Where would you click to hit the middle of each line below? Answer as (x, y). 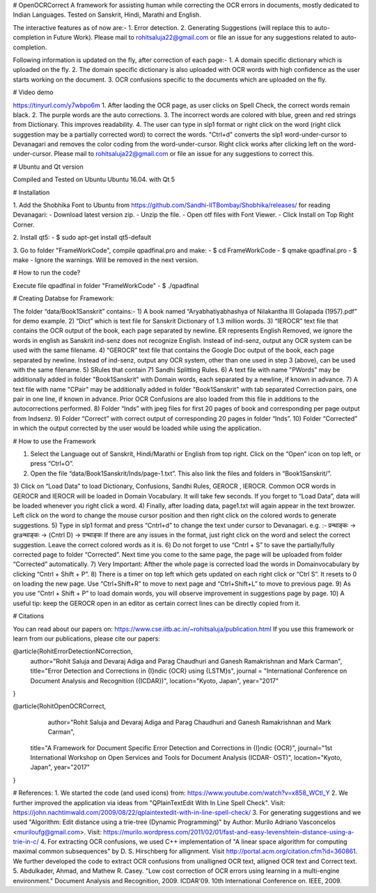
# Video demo (33, 92)
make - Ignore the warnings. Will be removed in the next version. (105, 260)
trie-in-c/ (26, 842)
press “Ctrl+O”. (52, 464)
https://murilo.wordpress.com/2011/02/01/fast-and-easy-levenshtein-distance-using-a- (229, 832)
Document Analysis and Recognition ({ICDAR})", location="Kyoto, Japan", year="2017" (155, 680)
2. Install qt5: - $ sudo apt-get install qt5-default (82, 238)
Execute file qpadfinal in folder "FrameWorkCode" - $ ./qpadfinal (106, 285)
